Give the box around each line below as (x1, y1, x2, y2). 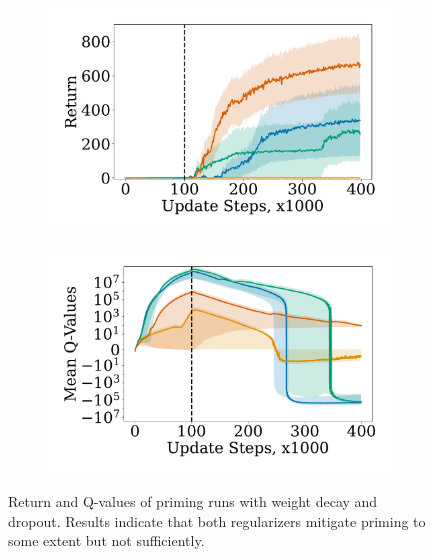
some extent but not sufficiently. (8, 530, 205, 551)
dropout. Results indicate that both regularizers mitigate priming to (8, 510, 426, 531)
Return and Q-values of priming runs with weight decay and (8, 490, 378, 511)
